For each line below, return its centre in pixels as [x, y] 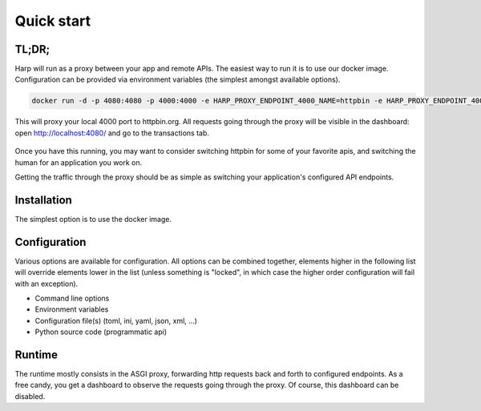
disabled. [30, 396]
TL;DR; [32, 49]
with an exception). [46, 284]
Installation [43, 200]
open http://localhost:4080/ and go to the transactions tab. [112, 133]
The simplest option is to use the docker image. [93, 219]
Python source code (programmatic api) [101, 332]
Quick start [53, 21]
